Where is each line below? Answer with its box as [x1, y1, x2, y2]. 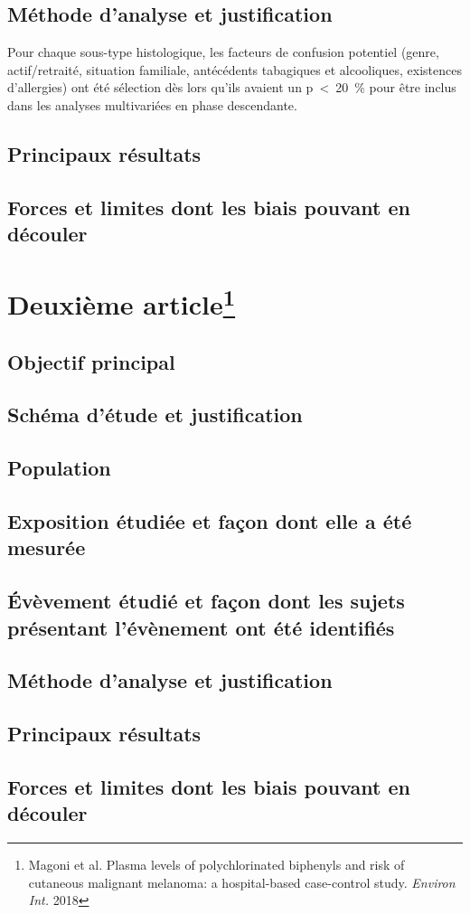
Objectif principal [7, 347, 175, 375]
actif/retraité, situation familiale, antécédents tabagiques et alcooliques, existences [7, 60, 462, 79]
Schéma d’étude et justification [7, 400, 303, 429]
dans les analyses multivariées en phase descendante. [7, 95, 297, 114]
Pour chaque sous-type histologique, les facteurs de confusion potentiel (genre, [7, 42, 439, 61]
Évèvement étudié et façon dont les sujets [7, 587, 405, 615]
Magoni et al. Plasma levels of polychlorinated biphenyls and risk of [28, 855, 405, 874]
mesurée [7, 533, 86, 561]
